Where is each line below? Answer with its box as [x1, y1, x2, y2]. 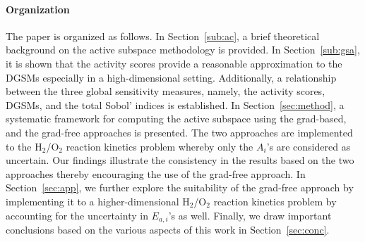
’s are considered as [266, 139, 351, 153]
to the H [6, 139, 42, 153]
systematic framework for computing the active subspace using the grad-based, [6, 111, 347, 126]
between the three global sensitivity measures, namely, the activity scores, [6, 84, 325, 98]
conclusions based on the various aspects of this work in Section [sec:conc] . [6, 222, 330, 236]
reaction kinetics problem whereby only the [66, 139, 253, 153]
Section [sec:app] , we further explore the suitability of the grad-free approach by [6, 180, 354, 195]
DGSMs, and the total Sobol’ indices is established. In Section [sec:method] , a [6, 97, 345, 112]
